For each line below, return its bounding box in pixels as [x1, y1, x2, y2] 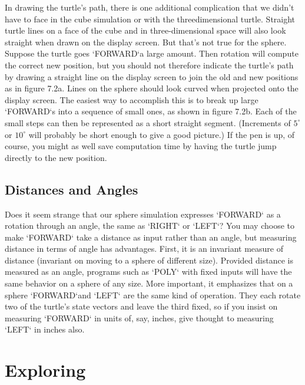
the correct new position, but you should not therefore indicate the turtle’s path [5, 58, 294, 71]
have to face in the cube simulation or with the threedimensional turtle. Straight [5, 12, 296, 25]
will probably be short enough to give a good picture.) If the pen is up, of [28, 128, 295, 140]
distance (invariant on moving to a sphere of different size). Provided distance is [5, 254, 293, 266]
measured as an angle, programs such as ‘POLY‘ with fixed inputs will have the [5, 265, 292, 278]
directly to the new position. [5, 151, 107, 163]
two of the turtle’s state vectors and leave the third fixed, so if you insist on [5, 300, 278, 312]
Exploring [5, 358, 86, 382]
